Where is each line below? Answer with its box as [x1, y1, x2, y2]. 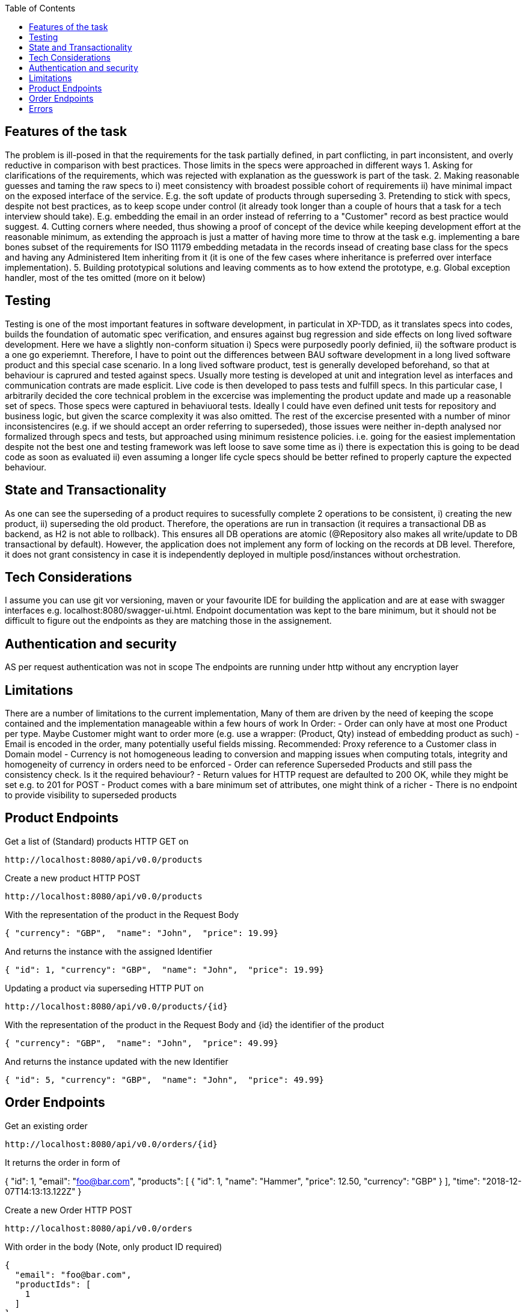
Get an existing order [5, 1120, 88, 1131]
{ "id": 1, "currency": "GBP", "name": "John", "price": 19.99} [5, 964, 325, 975]
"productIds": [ [14, 1279, 91, 1289]
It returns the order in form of [5, 1157, 120, 1168]
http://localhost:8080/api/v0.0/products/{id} [5, 1001, 228, 1011]
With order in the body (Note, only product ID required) [5, 1241, 222, 1252]
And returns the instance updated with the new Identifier [5, 1056, 228, 1067]
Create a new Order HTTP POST [5, 1204, 132, 1215]
